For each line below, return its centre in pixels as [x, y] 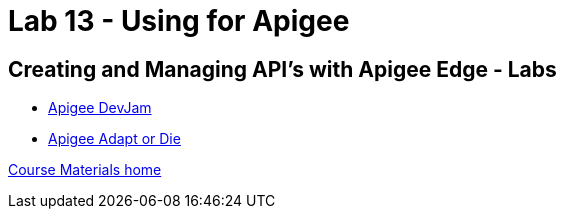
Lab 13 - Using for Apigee [179, 21]
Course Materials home [85, 170]
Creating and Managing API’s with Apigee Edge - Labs [282, 69]
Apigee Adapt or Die [114, 139]
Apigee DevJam [100, 108]
